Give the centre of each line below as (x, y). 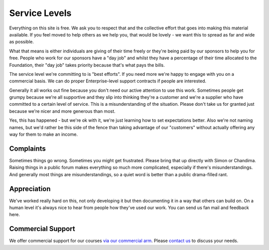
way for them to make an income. (44, 134)
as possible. (22, 42)
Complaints (27, 148)
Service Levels (40, 13)
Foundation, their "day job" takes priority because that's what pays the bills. (87, 65)
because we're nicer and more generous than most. (62, 111)
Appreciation (30, 189)
